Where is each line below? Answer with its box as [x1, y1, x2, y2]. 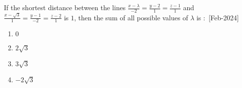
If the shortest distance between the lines [4, 2, 126, 12]
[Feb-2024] [208, 12, 239, 22]
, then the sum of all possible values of [74, 12, 188, 22]
